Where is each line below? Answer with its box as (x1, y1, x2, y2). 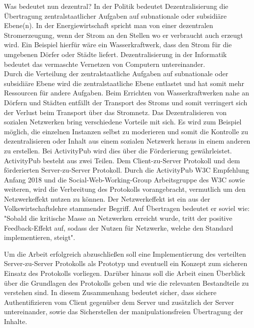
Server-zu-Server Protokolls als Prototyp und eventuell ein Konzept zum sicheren (4, 258, 248, 268)
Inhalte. (4, 316, 28, 326)
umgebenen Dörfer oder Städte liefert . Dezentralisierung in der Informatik (4, 49, 227, 59)
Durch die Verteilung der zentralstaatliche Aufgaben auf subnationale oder (4, 68, 228, 79)
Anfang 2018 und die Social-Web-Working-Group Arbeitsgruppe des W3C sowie (4, 174, 245, 184)
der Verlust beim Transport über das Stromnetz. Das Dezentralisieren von (4, 107, 227, 117)
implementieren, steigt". (4, 232, 75, 242)
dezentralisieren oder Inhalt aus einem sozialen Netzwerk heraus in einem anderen (4, 136, 251, 146)
